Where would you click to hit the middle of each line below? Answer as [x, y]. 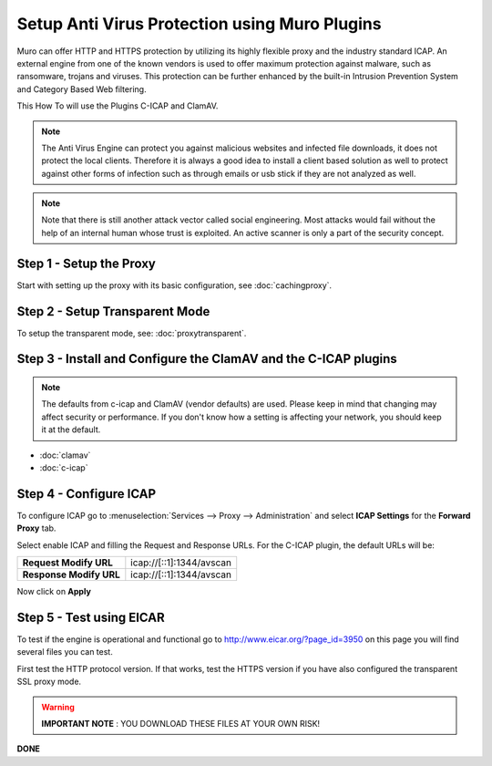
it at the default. [71, 430]
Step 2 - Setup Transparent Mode [113, 311]
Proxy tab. [36, 528]
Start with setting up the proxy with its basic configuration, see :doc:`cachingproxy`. [174, 285]
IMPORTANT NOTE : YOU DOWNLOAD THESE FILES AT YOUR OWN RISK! [181, 723]
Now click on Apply [54, 592]
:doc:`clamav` [65, 455]
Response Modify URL [71, 574]
